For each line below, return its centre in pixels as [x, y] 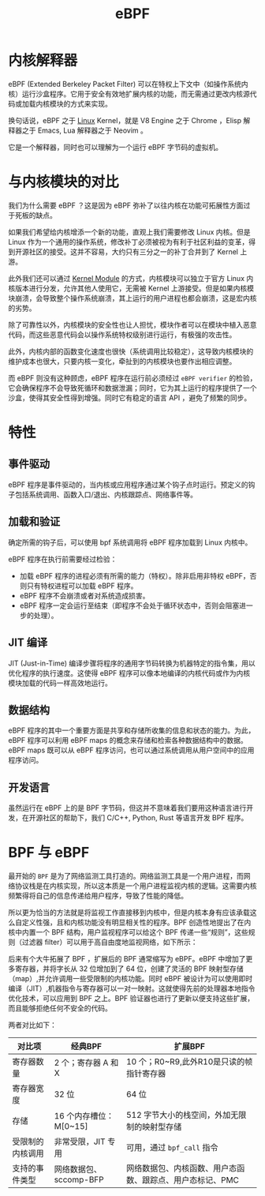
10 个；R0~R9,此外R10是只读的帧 [189, 1062]
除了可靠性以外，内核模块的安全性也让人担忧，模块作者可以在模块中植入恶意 [132, 324]
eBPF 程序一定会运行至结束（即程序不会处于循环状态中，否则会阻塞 [129, 605]
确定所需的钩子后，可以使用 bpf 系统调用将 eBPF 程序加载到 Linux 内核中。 [130, 542]
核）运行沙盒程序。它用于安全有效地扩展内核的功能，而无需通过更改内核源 [129, 94]
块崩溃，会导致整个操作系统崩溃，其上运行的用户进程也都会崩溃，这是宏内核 [132, 298]
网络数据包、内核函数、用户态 [181, 1168]
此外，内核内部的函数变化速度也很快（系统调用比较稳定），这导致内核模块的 [131, 351]
